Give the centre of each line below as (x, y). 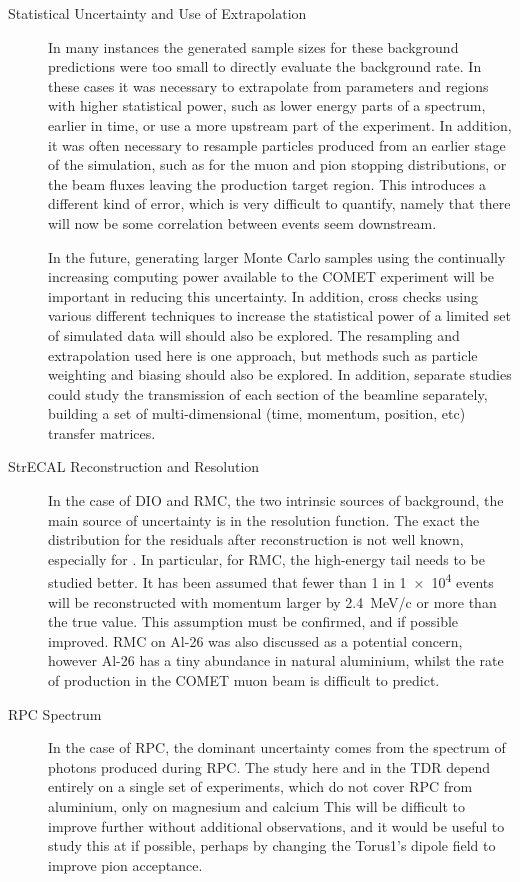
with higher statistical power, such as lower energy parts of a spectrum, (267, 105)
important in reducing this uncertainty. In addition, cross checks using (263, 295)
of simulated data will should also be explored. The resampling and (254, 334)
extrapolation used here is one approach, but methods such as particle (263, 354)
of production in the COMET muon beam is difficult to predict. (244, 680)
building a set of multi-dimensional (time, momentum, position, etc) (257, 413)
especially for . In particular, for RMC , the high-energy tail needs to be (266, 558)
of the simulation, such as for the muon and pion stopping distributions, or (277, 164)
